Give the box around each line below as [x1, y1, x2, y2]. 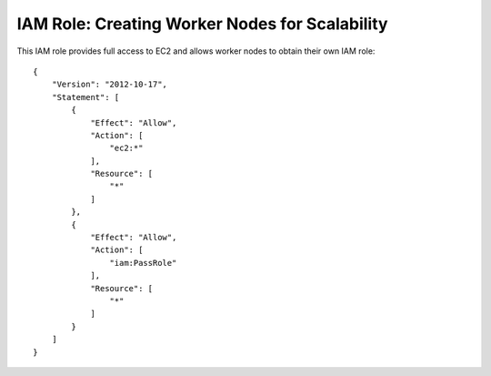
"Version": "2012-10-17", [51, 79, 168, 90]
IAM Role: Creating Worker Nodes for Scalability [16, 14, 388, 34]
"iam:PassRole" [109, 258, 177, 268]
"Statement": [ [51, 92, 120, 102]
